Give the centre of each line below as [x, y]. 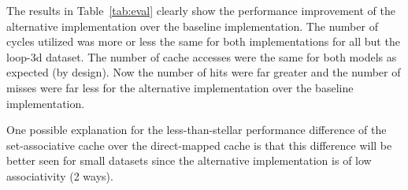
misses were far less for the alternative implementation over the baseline [180, 87]
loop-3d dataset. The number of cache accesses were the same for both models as [202, 56]
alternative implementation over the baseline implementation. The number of [192, 26]
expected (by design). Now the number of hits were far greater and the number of [204, 72]
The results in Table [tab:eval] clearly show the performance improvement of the [201, 10]
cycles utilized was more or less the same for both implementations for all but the [203, 41]
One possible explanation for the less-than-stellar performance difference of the [197, 130]
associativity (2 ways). [60, 175]
